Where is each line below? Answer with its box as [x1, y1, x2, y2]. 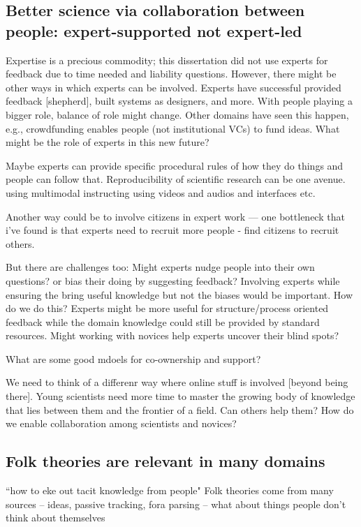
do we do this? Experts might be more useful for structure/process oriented [6, 301, 329, 316]
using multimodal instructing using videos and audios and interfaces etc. [6, 185, 316, 200]
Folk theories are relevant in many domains [6, 450, 325, 472]
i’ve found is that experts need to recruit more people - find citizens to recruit [6, 223, 339, 237]
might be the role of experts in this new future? [6, 135, 209, 149]
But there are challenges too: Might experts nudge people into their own [6, 260, 315, 274]
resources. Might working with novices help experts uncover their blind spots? [6, 328, 339, 343]
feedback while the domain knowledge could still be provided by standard [6, 314, 320, 329]
